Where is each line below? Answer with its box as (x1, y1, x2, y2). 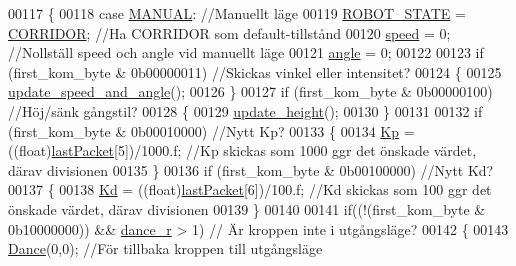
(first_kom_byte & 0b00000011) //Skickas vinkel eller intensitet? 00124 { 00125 (8, 61, 502, 82)
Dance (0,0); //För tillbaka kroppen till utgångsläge (8, 238, 323, 259)
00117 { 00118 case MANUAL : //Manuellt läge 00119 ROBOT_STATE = (8, 3, 466, 23)
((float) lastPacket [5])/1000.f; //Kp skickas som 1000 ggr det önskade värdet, (8, 140, 477, 161)
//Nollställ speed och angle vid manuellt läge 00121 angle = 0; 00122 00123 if (8, 42, 484, 63)
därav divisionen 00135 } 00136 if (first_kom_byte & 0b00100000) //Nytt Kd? (8, 159, 494, 180)
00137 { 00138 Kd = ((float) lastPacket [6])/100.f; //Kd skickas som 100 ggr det (8, 179, 492, 200)
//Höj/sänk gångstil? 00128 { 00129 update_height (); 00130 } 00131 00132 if (8, 100, 483, 121)
